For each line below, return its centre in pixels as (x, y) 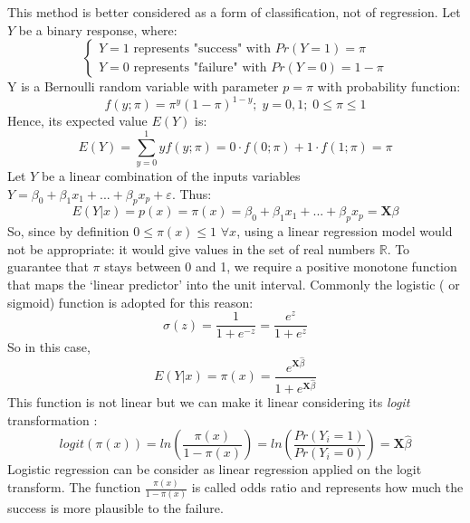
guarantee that (48, 266)
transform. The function (74, 487)
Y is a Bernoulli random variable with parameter (143, 86)
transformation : (53, 419)
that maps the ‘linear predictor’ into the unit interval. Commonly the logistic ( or (234, 284)
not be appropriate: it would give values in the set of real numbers (191, 248)
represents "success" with (202, 48)
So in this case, (49, 347)
